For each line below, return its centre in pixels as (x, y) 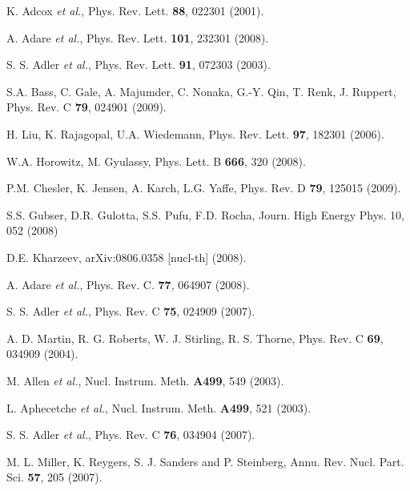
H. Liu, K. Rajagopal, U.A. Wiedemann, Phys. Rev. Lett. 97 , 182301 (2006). (195, 133)
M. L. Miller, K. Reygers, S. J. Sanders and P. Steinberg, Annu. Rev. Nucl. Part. (205, 461)
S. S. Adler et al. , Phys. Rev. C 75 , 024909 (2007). (131, 311)
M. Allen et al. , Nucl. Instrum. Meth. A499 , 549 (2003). (145, 380)
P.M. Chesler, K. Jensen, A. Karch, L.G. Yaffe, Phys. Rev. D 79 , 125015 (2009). (204, 188)
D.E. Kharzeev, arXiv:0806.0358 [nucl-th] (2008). (127, 257)
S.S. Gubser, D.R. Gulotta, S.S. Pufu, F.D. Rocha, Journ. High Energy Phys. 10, (205, 214)
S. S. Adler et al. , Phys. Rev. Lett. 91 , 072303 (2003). (139, 64)
